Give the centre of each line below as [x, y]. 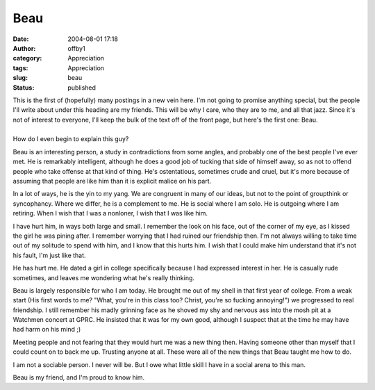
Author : [24, 48]
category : [27, 58]
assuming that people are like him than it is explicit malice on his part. [112, 181]
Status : [24, 88]
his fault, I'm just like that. [49, 255]
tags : [20, 68]
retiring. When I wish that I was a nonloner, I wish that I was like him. [110, 213]
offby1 [77, 48]
